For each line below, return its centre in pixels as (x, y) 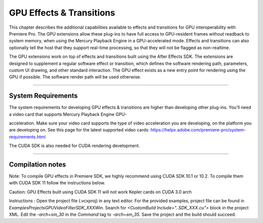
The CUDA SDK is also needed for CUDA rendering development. (75, 146)
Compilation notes (38, 164)
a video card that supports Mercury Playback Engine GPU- (68, 114)
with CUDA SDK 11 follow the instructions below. (57, 183)
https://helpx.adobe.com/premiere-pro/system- (198, 130)
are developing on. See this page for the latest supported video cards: (79, 130)
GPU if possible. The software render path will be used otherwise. (75, 77)
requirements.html (27, 137)
